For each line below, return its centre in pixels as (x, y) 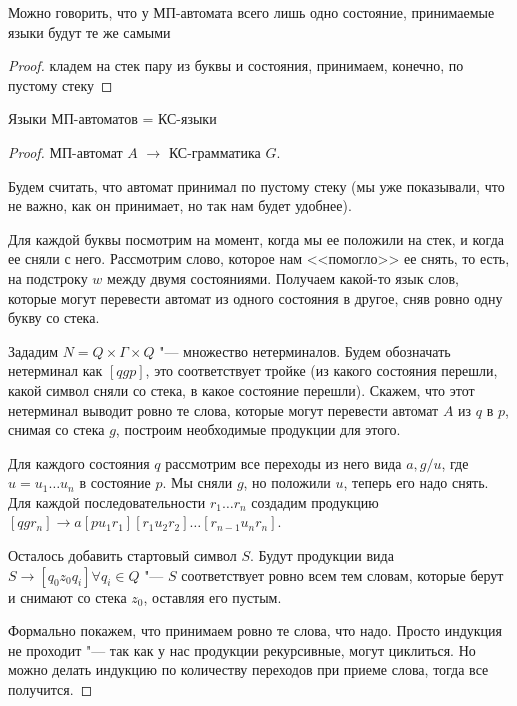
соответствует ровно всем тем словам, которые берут (342, 574)
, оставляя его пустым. (212, 596)
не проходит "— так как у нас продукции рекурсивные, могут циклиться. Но (242, 649)
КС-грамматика (214, 151)
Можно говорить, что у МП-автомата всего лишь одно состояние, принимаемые (251, 12)
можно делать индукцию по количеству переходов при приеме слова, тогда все (248, 669)
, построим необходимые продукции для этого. (258, 429)
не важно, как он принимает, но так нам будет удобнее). (180, 205)
